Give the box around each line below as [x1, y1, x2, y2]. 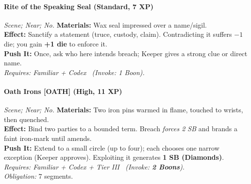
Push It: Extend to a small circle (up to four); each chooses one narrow [4, 142, 219, 153]
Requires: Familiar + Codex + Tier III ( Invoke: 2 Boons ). [4, 161, 185, 171]
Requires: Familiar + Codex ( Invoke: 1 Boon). [4, 67, 145, 77]
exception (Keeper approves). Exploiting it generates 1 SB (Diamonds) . [4, 152, 224, 162]
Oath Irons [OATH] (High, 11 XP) [4, 86, 122, 96]
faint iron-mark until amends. [4, 133, 92, 143]
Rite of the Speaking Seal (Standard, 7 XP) [4, 1, 153, 11]
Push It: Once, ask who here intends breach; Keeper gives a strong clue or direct [4, 48, 248, 58]
